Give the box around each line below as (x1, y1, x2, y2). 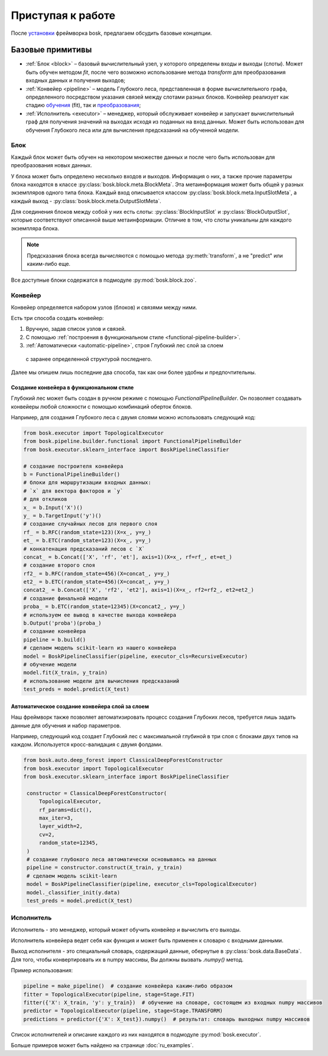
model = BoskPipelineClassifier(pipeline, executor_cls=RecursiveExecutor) (23, 653, 248, 660)
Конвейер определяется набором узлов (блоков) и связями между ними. (11, 304, 197, 311)
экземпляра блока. (11, 224, 59, 232)
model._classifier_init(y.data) (27, 889, 121, 896)
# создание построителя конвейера (23, 462, 124, 470)
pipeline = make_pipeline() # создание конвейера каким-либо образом (23, 983, 233, 989)
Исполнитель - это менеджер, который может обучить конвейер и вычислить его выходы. (11, 926, 241, 933)
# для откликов (23, 496, 67, 503)
